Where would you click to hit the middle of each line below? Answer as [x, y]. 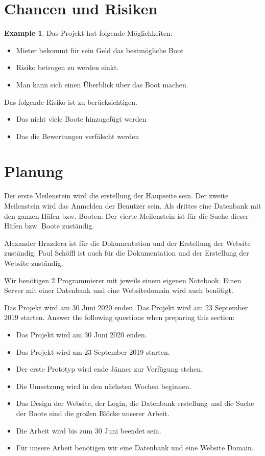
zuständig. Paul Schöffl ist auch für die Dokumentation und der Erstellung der [127, 253]
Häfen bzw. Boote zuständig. [49, 226]
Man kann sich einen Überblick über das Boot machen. [102, 84]
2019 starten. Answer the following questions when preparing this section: [119, 317]
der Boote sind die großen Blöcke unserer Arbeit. [93, 413]
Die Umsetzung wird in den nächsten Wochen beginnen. [104, 386]
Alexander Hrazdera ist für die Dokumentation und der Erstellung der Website [127, 243]
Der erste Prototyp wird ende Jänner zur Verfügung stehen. [109, 369]
